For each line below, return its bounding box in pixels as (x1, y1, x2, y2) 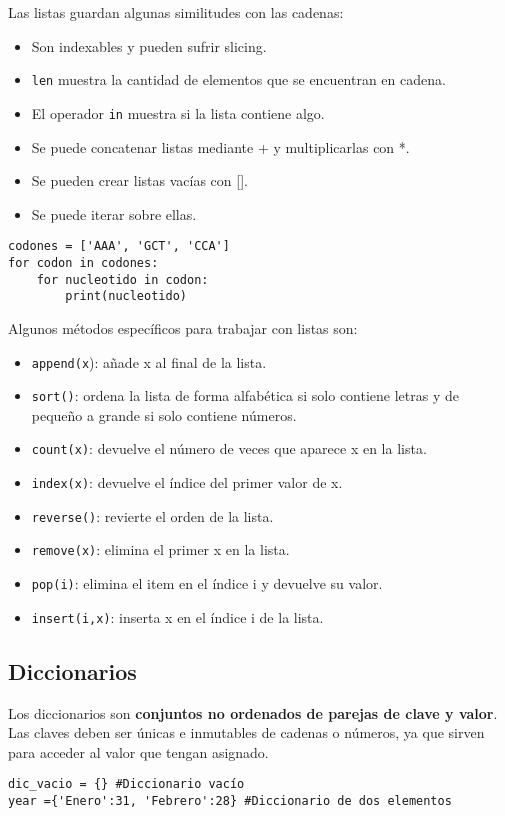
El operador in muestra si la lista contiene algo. (31, 102, 325, 123)
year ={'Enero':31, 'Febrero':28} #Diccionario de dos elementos (8, 793, 452, 808)
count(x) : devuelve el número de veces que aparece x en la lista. (31, 438, 427, 459)
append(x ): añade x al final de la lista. (31, 351, 267, 372)
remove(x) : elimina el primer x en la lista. (31, 539, 290, 560)
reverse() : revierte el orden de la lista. (31, 505, 274, 526)
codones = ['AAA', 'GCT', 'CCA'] (8, 239, 230, 254)
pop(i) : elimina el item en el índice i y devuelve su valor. (31, 573, 383, 594)
